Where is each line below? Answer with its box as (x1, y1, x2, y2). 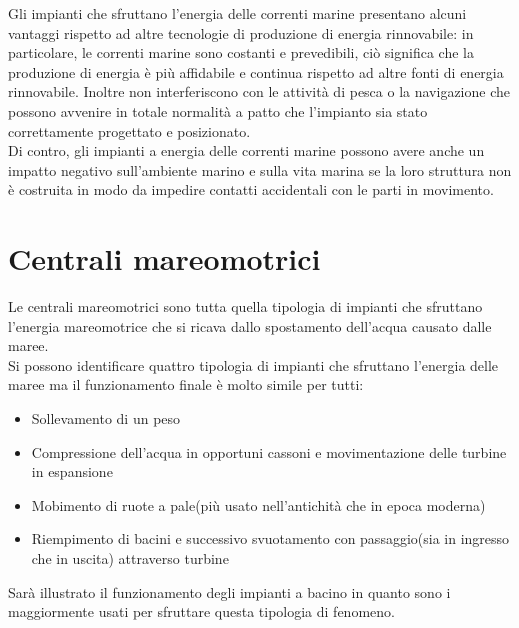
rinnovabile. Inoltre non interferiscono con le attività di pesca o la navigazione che (8, 81, 510, 102)
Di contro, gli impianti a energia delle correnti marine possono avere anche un (8, 140, 485, 161)
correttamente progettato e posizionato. (8, 120, 251, 141)
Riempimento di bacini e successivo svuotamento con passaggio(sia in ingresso (31, 528, 510, 549)
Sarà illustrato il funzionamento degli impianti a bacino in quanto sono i (8, 581, 451, 602)
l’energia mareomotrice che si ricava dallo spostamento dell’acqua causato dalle (8, 315, 492, 336)
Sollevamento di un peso (31, 408, 181, 429)
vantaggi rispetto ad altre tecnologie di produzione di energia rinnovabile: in (8, 22, 474, 43)
